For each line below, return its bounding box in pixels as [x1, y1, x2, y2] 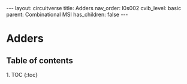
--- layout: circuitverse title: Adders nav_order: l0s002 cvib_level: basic [6, 5, 182, 11]
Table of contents [6, 55, 73, 66]
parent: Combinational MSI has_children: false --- [6, 11, 128, 18]
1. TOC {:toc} [6, 71, 38, 78]
